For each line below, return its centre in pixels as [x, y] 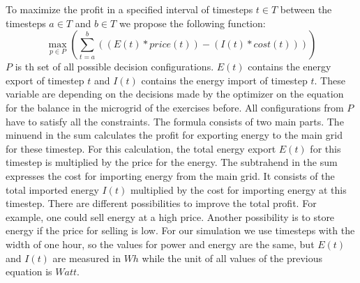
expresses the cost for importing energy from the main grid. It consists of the [170, 175]
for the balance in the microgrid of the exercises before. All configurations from [175, 107]
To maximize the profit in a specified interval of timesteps [129, 9]
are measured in [87, 258]
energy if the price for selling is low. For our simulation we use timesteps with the [180, 230]
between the [306, 9]
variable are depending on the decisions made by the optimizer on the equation [175, 94]
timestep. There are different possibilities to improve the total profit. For [161, 203]
